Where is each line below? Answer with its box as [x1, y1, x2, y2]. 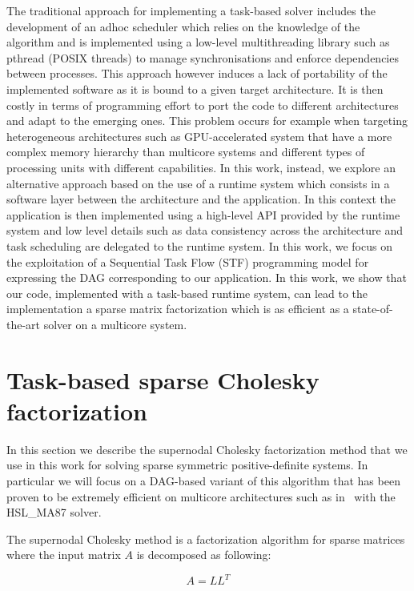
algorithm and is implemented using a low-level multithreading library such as [6, 34, 390, 50]
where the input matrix [6, 546, 121, 563]
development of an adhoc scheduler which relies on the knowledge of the [6, 18, 360, 34]
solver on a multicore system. [43, 316, 187, 332]
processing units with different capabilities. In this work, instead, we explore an [6, 159, 396, 175]
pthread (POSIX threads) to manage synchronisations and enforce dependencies [6, 49, 399, 66]
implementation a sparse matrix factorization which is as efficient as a [6, 300, 349, 317]
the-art [6, 316, 41, 332]
